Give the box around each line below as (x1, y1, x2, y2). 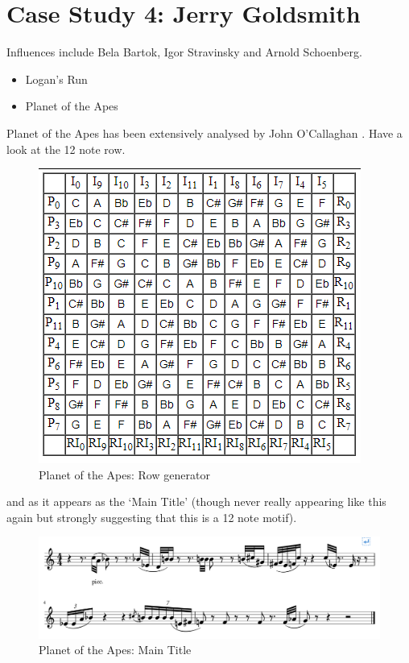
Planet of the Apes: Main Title (39, 641, 192, 658)
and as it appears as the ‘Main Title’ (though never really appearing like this (6, 493, 386, 510)
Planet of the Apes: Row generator (39, 466, 210, 483)
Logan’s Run (25, 70, 88, 87)
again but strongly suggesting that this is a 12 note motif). (6, 508, 297, 525)
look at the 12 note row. (6, 140, 126, 157)
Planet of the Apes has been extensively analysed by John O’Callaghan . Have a (6, 124, 403, 141)
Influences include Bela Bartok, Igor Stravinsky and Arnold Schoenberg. (6, 44, 362, 60)
